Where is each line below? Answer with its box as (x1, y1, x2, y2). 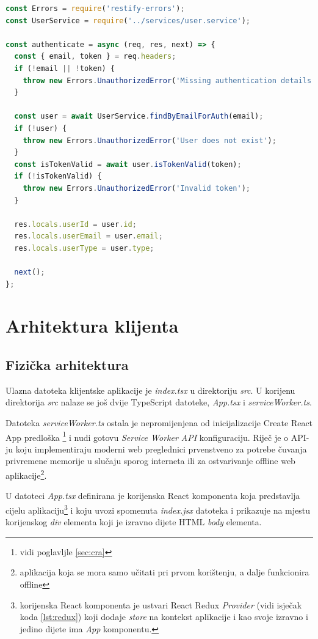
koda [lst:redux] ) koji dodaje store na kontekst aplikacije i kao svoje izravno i (20, 610, 308, 623)
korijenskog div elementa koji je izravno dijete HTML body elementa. (5, 515, 262, 528)
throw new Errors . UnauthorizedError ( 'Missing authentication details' (23, 76, 316, 85)
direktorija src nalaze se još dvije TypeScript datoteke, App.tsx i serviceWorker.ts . (5, 396, 312, 408)
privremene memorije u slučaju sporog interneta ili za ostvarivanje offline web (5, 454, 295, 467)
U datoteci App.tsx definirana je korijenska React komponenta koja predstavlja (5, 489, 300, 502)
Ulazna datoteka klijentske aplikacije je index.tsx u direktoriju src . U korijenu (5, 383, 295, 396)
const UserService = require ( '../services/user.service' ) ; (5, 16, 250, 25)
